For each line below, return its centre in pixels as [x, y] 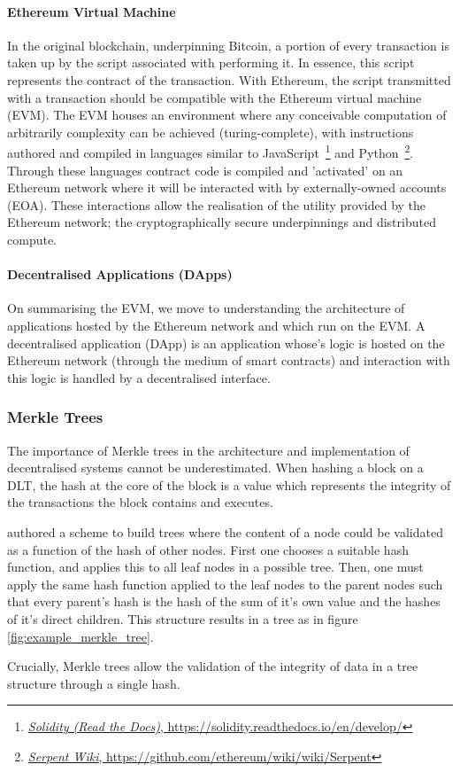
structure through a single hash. [94, 683]
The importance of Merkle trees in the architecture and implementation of [208, 450]
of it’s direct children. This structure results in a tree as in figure [183, 618]
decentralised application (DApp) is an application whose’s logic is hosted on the [226, 343]
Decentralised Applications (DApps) [120, 274]
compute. [32, 239]
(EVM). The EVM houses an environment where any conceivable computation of [227, 115]
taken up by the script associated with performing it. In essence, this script [211, 62]
